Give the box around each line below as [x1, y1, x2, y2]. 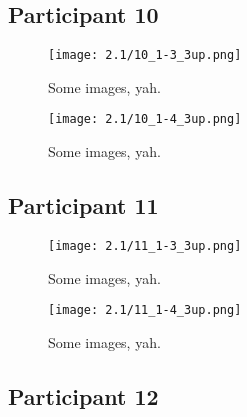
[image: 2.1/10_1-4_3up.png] [48, 112, 242, 127]
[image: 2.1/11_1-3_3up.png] [48, 238, 242, 253]
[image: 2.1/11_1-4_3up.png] [48, 303, 242, 318]
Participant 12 [8, 380, 159, 411]
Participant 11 [8, 190, 159, 221]
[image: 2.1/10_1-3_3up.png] [48, 48, 242, 63]
